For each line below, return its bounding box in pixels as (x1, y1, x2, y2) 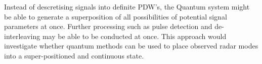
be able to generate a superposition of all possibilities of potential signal (4, 11, 227, 21)
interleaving (4, 30, 40, 41)
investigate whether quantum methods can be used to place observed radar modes (4, 40, 258, 51)
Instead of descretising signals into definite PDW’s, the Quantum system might (4, 1, 250, 11)
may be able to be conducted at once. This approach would (42, 30, 227, 41)
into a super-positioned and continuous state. (4, 50, 144, 60)
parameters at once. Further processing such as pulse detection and (4, 21, 212, 31)
